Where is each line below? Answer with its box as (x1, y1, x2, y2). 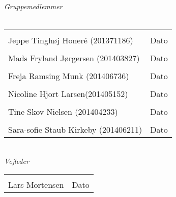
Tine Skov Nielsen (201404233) (8, 106, 118, 118)
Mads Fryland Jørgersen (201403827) (8, 52, 140, 64)
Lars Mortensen (8, 179, 64, 191)
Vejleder (4, 155, 29, 166)
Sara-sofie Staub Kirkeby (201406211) (8, 124, 142, 136)
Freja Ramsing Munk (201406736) (8, 70, 129, 82)
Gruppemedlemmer (4, 1, 63, 11)
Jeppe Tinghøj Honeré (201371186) (8, 34, 133, 46)
